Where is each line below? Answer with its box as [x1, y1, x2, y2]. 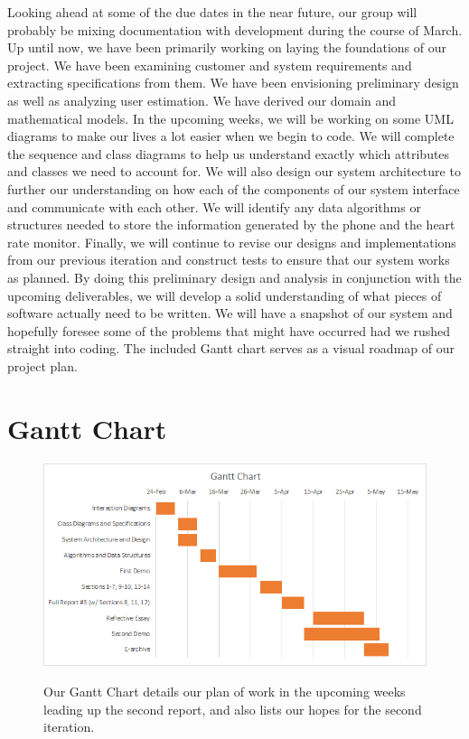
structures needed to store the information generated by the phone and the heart [7, 215, 455, 234]
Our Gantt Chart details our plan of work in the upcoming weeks [43, 681, 406, 700]
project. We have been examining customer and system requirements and [7, 55, 412, 74]
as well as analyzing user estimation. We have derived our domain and [7, 90, 397, 109]
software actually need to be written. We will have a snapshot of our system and [7, 304, 453, 323]
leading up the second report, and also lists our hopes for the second [43, 699, 422, 718]
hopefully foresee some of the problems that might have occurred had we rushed [7, 321, 451, 340]
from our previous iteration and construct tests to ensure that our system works [7, 250, 450, 269]
